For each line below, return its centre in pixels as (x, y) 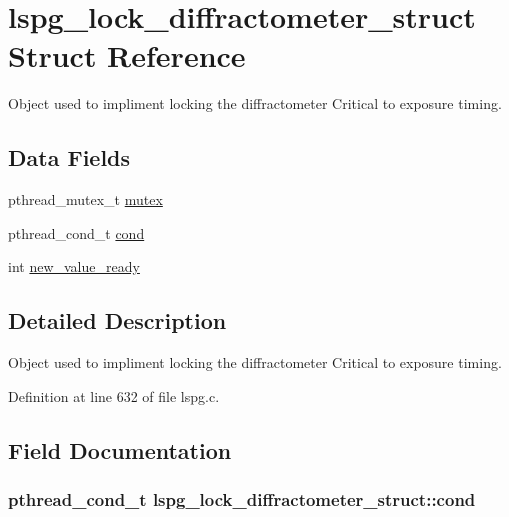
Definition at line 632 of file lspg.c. (114, 395)
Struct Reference (127, 55)
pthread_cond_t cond (76, 232)
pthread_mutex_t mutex (85, 199)
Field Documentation (120, 449)
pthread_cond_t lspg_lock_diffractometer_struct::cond (242, 498)
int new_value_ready (74, 266)
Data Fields (69, 157)
